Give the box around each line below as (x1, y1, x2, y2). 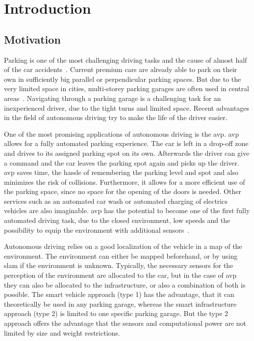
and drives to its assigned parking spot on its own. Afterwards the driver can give (4, 147, 250, 158)
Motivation (4, 31, 61, 47)
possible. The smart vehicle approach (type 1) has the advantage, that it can (4, 289, 234, 299)
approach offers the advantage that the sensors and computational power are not (4, 318, 246, 328)
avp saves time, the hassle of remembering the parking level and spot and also (4, 167, 239, 177)
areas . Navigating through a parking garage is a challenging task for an (4, 93, 221, 103)
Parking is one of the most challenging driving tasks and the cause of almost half (4, 54, 247, 65)
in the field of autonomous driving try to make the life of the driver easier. (4, 112, 228, 122)
